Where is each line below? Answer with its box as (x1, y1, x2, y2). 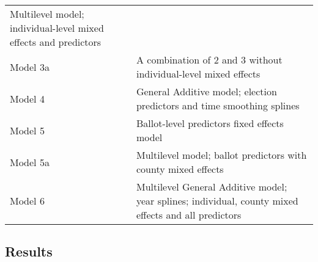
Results (5, 242, 53, 261)
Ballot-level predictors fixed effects (136, 116, 284, 130)
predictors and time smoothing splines (136, 98, 300, 112)
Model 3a (10, 59, 50, 74)
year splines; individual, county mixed (136, 194, 298, 208)
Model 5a (10, 155, 50, 169)
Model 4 (10, 91, 45, 106)
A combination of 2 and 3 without (136, 53, 283, 67)
